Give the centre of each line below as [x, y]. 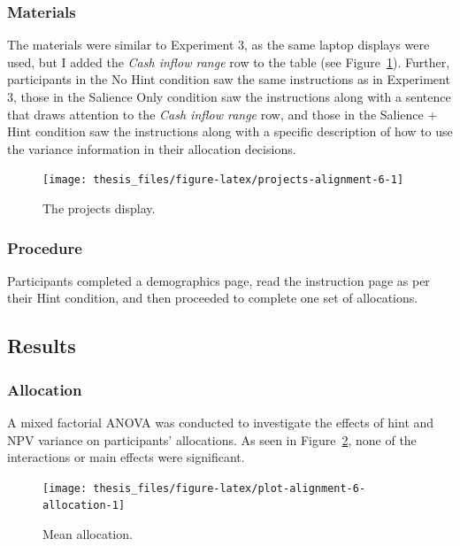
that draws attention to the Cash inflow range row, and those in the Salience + [222, 114]
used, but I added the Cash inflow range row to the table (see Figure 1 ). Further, [229, 62]
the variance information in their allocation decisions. [152, 148]
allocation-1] [84, 506]
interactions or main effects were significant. [126, 457]
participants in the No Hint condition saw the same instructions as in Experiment [229, 79]
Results [42, 346]
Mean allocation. [88, 534]
